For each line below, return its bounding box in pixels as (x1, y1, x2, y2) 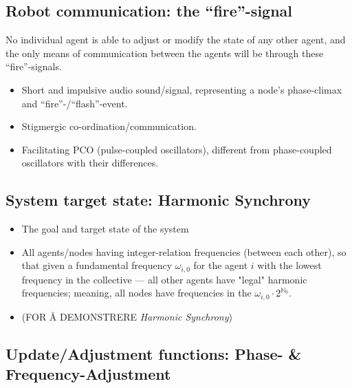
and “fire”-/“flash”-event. (21, 96, 128, 110)
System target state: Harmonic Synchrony (5, 189, 311, 211)
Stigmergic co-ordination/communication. (21, 119, 197, 133)
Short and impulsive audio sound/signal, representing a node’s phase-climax (21, 82, 342, 96)
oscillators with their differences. (21, 155, 159, 170)
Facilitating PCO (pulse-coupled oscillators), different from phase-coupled (21, 142, 332, 156)
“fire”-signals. (5, 59, 62, 74)
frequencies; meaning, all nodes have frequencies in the (21, 285, 252, 300)
